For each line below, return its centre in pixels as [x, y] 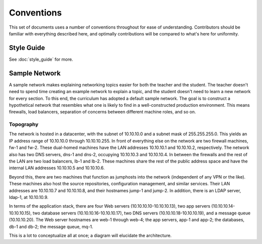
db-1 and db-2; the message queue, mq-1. [51, 227]
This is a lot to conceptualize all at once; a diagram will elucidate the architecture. [90, 235]
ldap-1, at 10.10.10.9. [29, 197]
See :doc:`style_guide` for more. [41, 59]
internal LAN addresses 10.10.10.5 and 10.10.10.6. [57, 168]
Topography [24, 125]
